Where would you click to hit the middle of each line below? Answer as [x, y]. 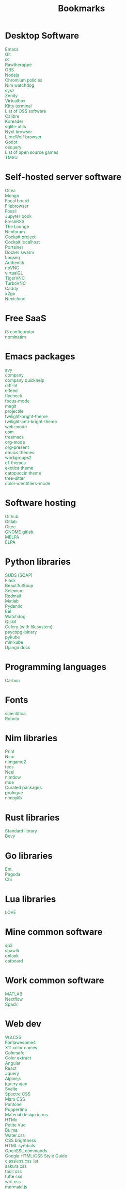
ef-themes [16, 463]
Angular [13, 1063]
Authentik [15, 262]
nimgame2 [16, 762]
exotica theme [19, 468]
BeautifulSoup [19, 586]
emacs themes [20, 452]
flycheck [14, 395]
